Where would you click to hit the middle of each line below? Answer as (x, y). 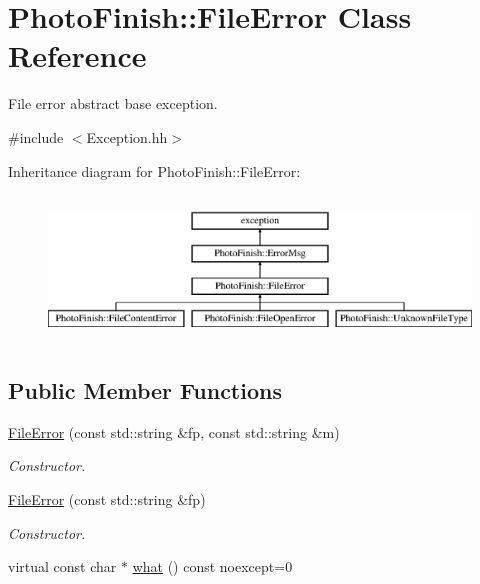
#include (36, 136)
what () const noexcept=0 (212, 566)
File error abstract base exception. (113, 103)
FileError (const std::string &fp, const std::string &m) (174, 431)
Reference (77, 55)
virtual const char (62, 566)
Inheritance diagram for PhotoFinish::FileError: (154, 170)
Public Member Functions (145, 390)
